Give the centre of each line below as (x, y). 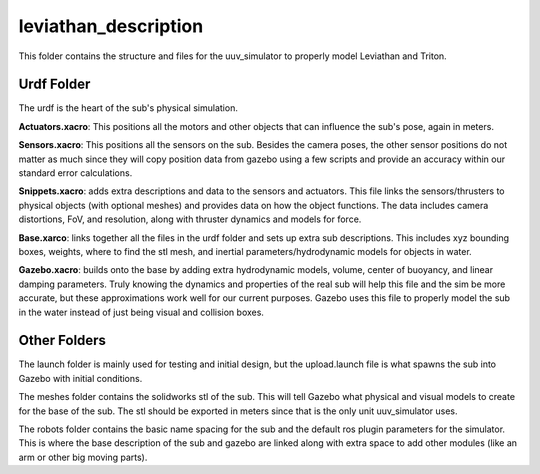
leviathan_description (111, 26)
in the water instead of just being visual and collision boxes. (141, 312)
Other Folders (62, 340)
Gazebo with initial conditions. (80, 378)
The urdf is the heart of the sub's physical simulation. (128, 108)
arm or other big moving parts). (83, 457)
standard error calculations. (75, 173)
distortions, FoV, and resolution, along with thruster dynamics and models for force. (190, 219)
